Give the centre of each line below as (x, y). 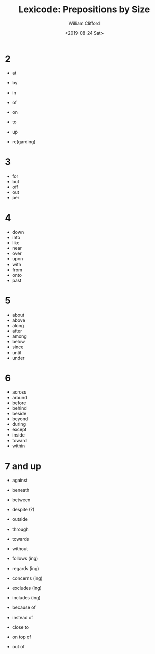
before (19, 403)
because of (24, 607)
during (19, 424)
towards (20, 539)
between (21, 500)
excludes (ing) (27, 588)
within (18, 446)
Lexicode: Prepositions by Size (84, 9)
